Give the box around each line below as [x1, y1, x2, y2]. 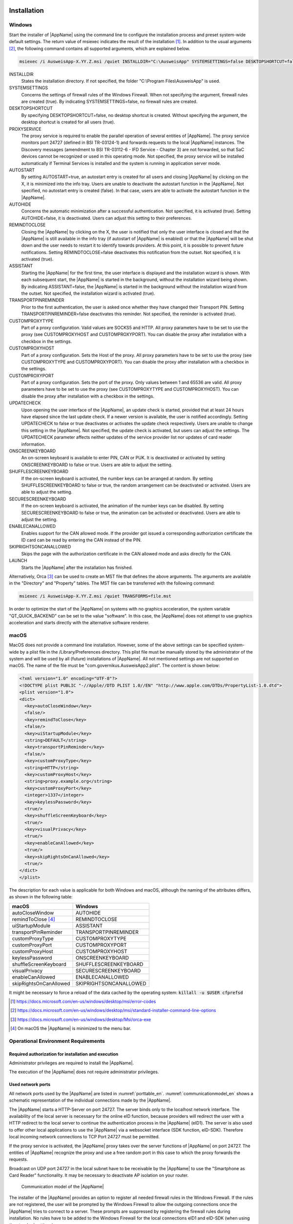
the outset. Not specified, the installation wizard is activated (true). [21, 290, 155, 296]
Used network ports [9, 1082, 51, 1087]
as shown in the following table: [9, 894, 73, 900]
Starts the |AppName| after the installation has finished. [21, 565, 133, 570]
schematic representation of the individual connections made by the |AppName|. [9, 1097, 172, 1104]
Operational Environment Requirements [9, 1037, 105, 1044]
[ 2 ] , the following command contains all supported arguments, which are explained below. [9, 46, 190, 51]
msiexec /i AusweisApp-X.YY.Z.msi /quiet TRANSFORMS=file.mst [19, 593, 171, 599]
